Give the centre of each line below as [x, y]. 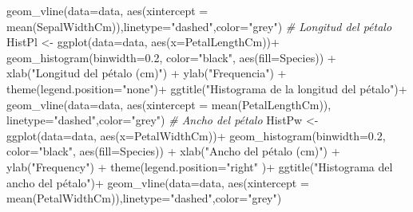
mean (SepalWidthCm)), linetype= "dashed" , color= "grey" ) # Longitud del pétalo [199, 26]
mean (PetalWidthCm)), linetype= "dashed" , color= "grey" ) [144, 198]
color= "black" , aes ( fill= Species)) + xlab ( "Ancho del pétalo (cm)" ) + [173, 151]
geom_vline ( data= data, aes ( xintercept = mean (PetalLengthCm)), [169, 104]
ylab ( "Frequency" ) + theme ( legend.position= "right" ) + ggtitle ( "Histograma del [200, 166]
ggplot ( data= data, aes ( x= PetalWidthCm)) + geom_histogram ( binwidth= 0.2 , [196, 135]
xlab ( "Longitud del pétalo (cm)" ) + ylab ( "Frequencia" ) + [147, 73]
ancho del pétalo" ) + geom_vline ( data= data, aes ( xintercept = [158, 182]
